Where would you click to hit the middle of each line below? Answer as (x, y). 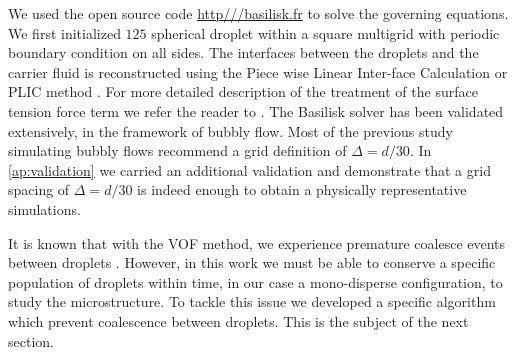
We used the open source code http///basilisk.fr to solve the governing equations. (258, 13)
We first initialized (64, 32)
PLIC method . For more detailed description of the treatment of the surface (243, 91)
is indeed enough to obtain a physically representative (302, 189)
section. (31, 340)
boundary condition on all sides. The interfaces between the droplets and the (243, 52)
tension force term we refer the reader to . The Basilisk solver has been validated (256, 110)
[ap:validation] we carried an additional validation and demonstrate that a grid (249, 169)
